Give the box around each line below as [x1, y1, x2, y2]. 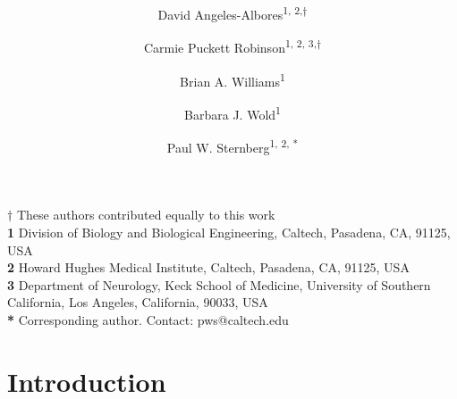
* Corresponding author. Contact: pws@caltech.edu [7, 311, 289, 328]
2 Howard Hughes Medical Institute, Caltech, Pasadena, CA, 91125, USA [7, 258, 410, 277]
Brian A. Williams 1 [180, 69, 285, 90]
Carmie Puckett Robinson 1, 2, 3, [143, 36, 317, 57]
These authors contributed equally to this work [16, 205, 275, 224]
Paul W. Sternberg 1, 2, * [166, 136, 299, 156]
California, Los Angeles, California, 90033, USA [7, 293, 268, 312]
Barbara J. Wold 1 [184, 102, 281, 123]
